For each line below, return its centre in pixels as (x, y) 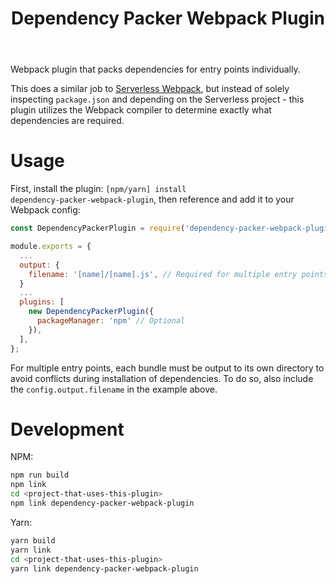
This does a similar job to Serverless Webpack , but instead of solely (150, 89)
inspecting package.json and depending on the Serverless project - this (157, 99)
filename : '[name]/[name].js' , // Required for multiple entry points (178, 274)
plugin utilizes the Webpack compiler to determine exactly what (141, 110)
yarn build (33, 540)
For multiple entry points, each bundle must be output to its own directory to (167, 368)
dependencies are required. (67, 121)
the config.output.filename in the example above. (114, 389)
